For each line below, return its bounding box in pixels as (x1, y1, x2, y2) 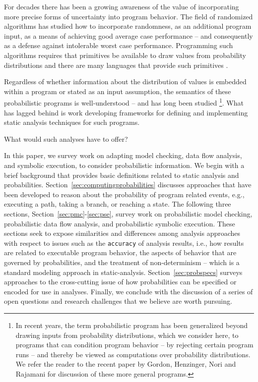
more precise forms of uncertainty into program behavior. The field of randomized (4, 11, 253, 21)
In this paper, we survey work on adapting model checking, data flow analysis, (4, 150, 242, 161)
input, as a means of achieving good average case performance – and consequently (4, 30, 253, 41)
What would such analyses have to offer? (4, 133, 128, 144)
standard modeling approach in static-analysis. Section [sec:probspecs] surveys (4, 267, 243, 277)
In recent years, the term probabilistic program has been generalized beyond (15, 320, 248, 330)
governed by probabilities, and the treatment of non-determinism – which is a (4, 257, 240, 267)
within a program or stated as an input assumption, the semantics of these (4, 86, 231, 96)
